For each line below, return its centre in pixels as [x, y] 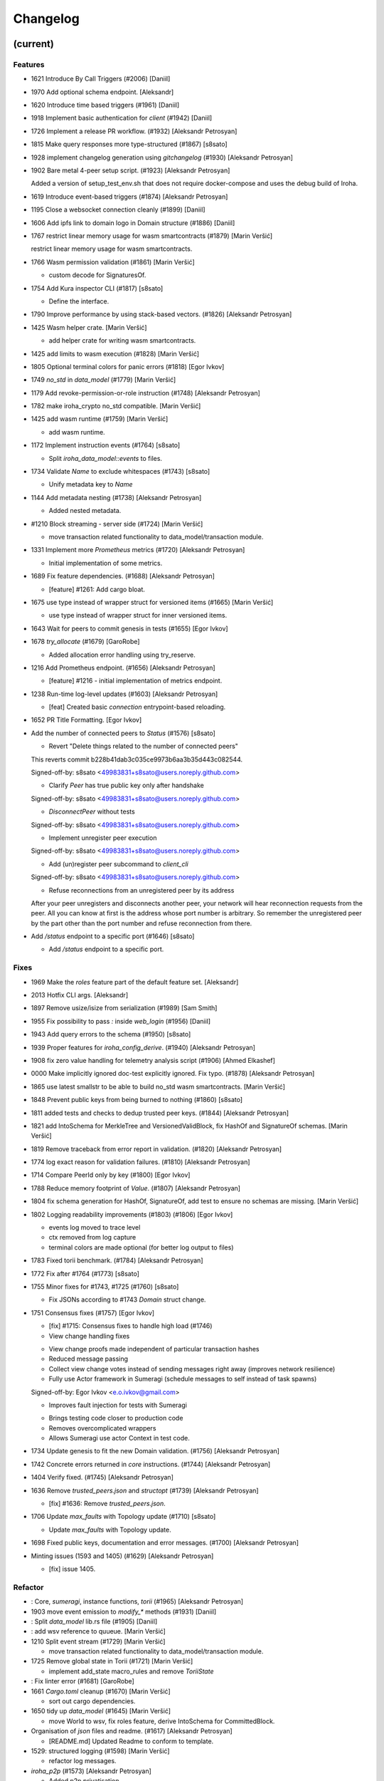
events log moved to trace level [95, 1227]
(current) [34, 44]
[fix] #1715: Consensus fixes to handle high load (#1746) [130, 1326]
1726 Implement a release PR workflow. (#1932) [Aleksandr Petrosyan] [134, 131]
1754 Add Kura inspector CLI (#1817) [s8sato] [97, 288]
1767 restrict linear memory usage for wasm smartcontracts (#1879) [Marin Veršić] [152, 236]
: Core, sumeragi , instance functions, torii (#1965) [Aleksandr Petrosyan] [137, 1601]
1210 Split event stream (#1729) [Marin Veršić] [98, 1641]
